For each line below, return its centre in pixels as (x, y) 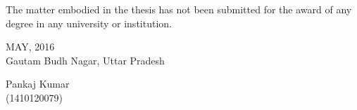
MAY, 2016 (30, 47)
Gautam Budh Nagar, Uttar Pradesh (85, 60)
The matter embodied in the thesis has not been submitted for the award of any (179, 9)
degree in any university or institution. (89, 23)
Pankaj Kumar (38, 84)
